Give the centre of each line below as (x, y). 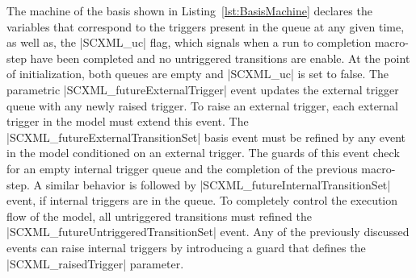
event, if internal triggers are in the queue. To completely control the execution (202, 200)
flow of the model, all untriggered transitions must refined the (160, 216)
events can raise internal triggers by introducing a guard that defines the (186, 247)
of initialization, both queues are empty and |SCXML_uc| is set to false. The (198, 74)
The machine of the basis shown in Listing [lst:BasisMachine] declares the (189, 10)
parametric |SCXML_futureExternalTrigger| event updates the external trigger (203, 89)
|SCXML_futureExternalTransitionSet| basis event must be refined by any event (206, 137)
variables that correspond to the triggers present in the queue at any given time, (206, 26)
